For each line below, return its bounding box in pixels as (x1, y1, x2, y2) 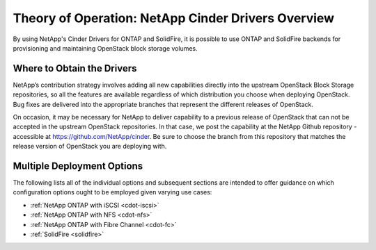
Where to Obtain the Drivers (13, 62, 137, 74)
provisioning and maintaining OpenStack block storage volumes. (13, 44, 198, 52)
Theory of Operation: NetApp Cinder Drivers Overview (13, 10, 334, 26)
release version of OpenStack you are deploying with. (13, 142, 167, 151)
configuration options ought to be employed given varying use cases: (13, 188, 212, 197)
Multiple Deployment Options (13, 160, 143, 172)
